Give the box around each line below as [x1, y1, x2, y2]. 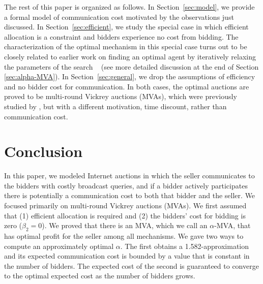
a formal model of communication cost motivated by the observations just [4, 11, 234, 22]
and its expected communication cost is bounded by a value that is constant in [4, 250, 250, 261]
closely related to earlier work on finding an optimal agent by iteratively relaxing [4, 51, 256, 61]
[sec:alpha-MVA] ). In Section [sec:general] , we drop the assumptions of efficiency [4, 71, 255, 82]
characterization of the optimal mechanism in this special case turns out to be [4, 41, 247, 52]
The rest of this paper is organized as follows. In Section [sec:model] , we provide [4, 2, 255, 12]
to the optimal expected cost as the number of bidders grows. [4, 270, 195, 281]
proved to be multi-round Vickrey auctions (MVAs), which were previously [4, 91, 237, 102]
